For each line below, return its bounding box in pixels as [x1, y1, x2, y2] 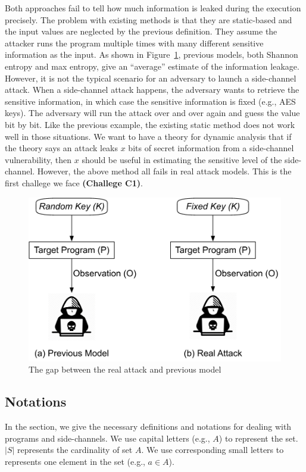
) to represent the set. [218, 432, 298, 444]
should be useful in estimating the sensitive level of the [82, 153, 282, 165]
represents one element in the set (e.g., [5, 455, 145, 467]
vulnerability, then [5, 153, 72, 165]
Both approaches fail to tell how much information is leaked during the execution [5, 2, 301, 14]
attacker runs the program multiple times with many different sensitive [5, 36, 264, 49]
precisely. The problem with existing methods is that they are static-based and [5, 13, 292, 26]
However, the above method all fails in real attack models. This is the [37, 165, 292, 177]
